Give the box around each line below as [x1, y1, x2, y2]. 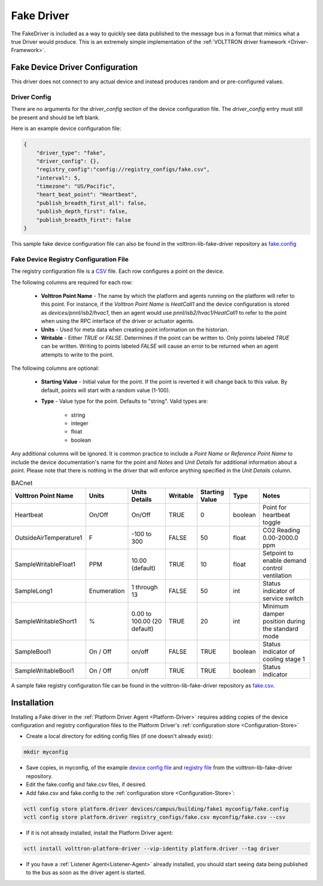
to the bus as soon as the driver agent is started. [26, 869, 146, 876]
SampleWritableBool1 [14, 666, 74, 674]
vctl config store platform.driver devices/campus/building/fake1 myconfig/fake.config [23, 805, 289, 812]
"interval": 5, [36, 174, 81, 181]
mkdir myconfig [23, 749, 68, 755]
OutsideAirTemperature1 [14, 534, 83, 542]
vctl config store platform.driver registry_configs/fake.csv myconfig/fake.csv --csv [23, 813, 286, 821]
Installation [11, 697, 54, 707]
